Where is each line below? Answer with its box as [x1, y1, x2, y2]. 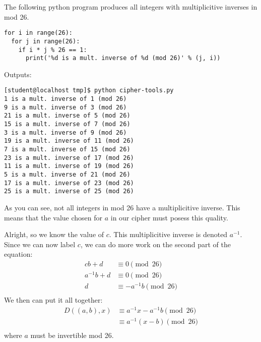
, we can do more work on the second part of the [80, 239, 231, 249]
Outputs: [4, 69, 32, 79]
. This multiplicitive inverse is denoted [109, 229, 228, 240]
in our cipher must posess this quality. [110, 212, 228, 222]
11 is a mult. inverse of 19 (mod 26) [4, 162, 134, 170]
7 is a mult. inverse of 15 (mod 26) [4, 146, 130, 153]
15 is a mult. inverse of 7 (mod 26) [4, 121, 130, 128]
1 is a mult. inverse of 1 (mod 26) [4, 95, 127, 103]
